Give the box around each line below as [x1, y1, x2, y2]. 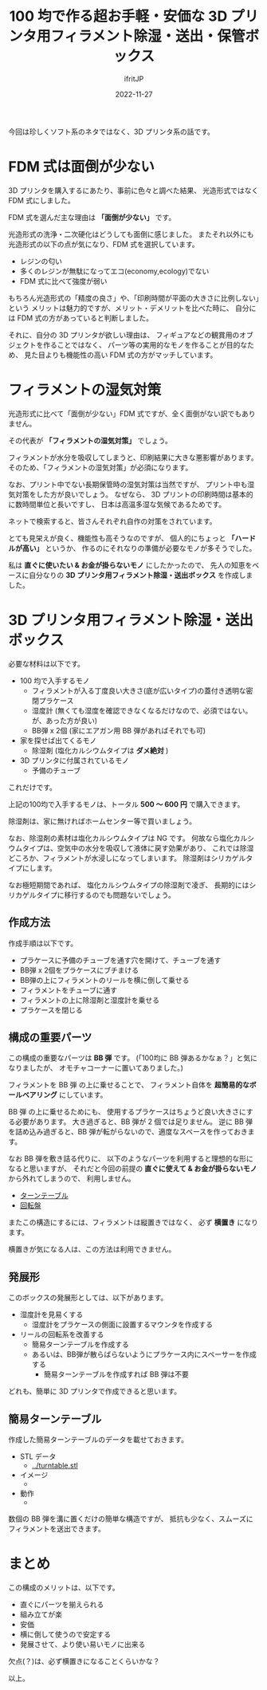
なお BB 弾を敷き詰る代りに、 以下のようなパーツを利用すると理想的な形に [8, 1154, 253, 1164]
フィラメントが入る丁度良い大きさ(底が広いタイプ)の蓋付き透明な [31, 686, 247, 695]
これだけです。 [8, 782, 57, 792]
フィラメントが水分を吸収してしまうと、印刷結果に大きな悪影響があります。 [8, 452, 258, 462]
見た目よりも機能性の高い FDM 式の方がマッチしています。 [23, 350, 218, 360]
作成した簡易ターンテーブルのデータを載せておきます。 [8, 1435, 189, 1444]
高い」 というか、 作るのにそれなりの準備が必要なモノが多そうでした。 [22, 543, 257, 552]
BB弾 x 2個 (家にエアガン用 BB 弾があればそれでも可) [31, 725, 206, 735]
